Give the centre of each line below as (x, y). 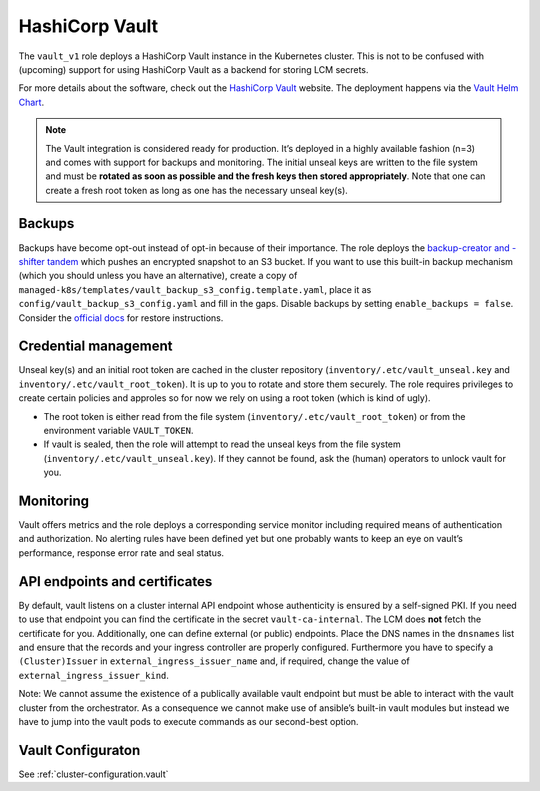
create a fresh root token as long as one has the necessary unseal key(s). (197, 190)
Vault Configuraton (79, 750)
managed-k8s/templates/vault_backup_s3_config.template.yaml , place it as (195, 289)
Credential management (95, 346)
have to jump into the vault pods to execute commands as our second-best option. (188, 721)
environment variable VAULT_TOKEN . (118, 430)
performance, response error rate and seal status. (121, 552)
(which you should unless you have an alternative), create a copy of (158, 276)
